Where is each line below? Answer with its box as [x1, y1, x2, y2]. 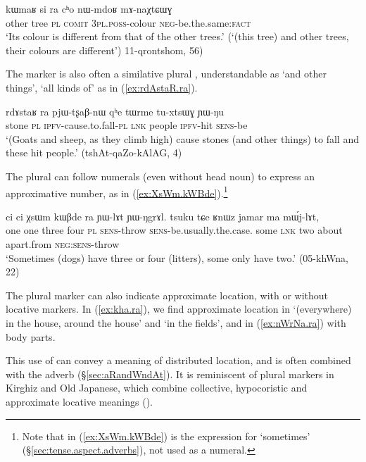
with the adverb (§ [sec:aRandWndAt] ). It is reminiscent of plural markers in [6, 366, 334, 381]
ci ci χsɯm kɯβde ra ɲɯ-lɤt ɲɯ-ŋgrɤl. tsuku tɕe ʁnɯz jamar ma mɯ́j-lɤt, [6, 208, 320, 223]
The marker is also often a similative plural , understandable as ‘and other [6, 66, 327, 81]
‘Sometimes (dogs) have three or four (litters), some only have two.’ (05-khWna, [6, 250, 348, 265]
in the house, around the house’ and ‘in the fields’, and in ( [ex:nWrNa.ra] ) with [6, 315, 346, 330]
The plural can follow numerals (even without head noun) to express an [6, 168, 315, 183]
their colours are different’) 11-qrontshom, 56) [6, 42, 203, 57]
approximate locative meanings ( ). [6, 394, 153, 408]
